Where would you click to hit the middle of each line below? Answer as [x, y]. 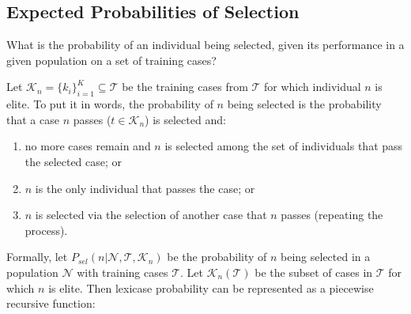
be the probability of [217, 257]
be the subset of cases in [314, 272]
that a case [33, 119]
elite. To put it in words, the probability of [110, 104]
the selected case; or [74, 161]
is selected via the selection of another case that [151, 215]
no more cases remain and [88, 146]
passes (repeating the [332, 215]
